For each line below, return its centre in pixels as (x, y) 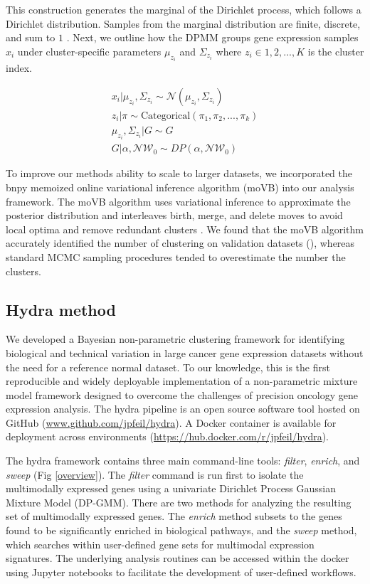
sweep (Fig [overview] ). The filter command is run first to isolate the (155, 474)
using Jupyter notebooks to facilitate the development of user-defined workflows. (181, 572)
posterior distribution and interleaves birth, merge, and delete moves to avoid (174, 215)
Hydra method (61, 309)
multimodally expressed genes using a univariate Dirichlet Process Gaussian (171, 488)
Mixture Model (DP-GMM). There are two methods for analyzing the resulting (179, 502)
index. (19, 68)
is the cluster (336, 51)
